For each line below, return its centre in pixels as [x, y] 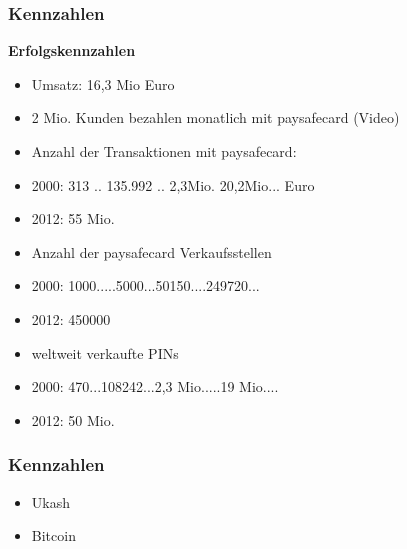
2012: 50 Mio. [73, 419]
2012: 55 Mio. [73, 218]
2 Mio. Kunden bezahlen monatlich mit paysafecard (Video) [215, 117]
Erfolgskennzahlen [72, 50]
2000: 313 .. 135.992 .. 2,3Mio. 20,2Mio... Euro [173, 184]
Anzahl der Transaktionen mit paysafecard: [164, 151]
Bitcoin [53, 535]
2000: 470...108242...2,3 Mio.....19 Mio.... [155, 386]
